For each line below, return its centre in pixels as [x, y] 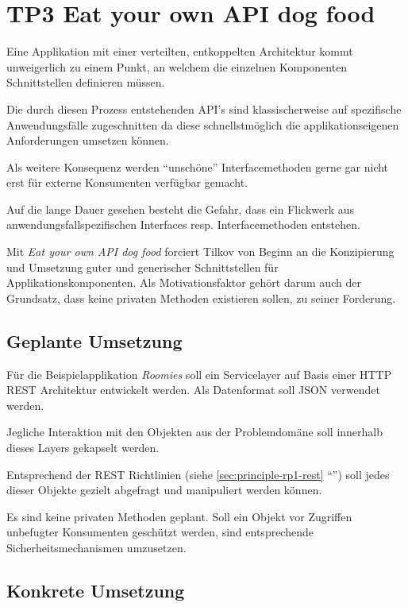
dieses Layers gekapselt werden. [83, 448]
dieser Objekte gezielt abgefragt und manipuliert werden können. [164, 490]
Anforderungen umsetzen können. [88, 140]
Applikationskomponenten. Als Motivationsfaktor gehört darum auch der [184, 282]
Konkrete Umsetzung [96, 590]
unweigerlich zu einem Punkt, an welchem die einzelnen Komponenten [177, 66]
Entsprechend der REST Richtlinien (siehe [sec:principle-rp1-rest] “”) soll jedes [198, 474]
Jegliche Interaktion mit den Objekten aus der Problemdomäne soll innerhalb [195, 432]
